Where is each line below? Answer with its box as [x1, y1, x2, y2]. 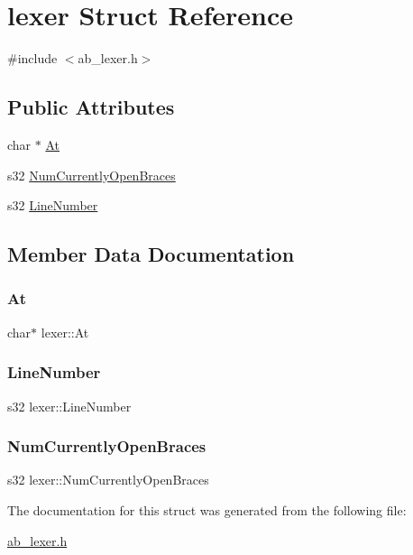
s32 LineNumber [7, 196, 98, 215]
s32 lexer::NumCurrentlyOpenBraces [7, 470, 209, 489]
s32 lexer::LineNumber [7, 396, 132, 415]
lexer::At [41, 322, 89, 341]
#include [7, 49, 58, 68]
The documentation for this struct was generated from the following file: [7, 500, 407, 519]
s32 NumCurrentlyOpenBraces [7, 165, 176, 184]
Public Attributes [7, 93, 175, 121]
